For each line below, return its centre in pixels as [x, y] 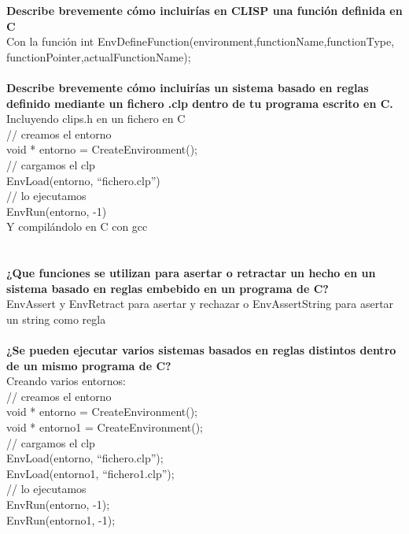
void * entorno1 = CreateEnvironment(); [105, 427]
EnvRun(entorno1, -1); [61, 519]
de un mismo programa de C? [89, 365]
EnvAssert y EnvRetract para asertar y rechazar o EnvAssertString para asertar [200, 304]
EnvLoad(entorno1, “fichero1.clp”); [90, 473]
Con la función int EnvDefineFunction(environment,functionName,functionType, [201, 41]
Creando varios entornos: [66, 381]
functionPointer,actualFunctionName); [99, 56]
